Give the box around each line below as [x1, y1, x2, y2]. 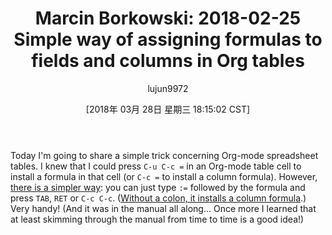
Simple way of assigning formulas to [13, 28, 323, 51]
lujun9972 [147, 82, 189, 94]
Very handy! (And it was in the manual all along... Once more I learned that [10, 202, 317, 214]
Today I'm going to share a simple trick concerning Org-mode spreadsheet [10, 149, 319, 161]
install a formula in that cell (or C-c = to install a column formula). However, [10, 170, 318, 182]
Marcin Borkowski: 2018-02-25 [34, 7, 302, 30]
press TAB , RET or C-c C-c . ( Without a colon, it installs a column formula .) [10, 192, 307, 204]
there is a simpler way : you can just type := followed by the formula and [10, 181, 306, 193]
